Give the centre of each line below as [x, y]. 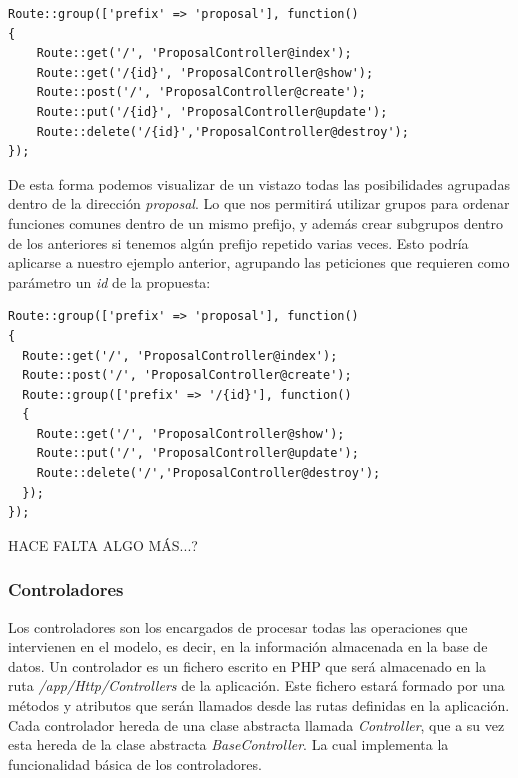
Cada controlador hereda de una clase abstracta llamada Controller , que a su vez [256, 724]
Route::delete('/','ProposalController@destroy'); [208, 473]
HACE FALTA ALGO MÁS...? [103, 544]
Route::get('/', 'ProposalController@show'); [190, 433]
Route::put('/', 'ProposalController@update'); [197, 453]
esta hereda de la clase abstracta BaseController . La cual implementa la [228, 744]
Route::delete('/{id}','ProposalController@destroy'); [222, 131]
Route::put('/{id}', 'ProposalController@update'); [212, 111]
